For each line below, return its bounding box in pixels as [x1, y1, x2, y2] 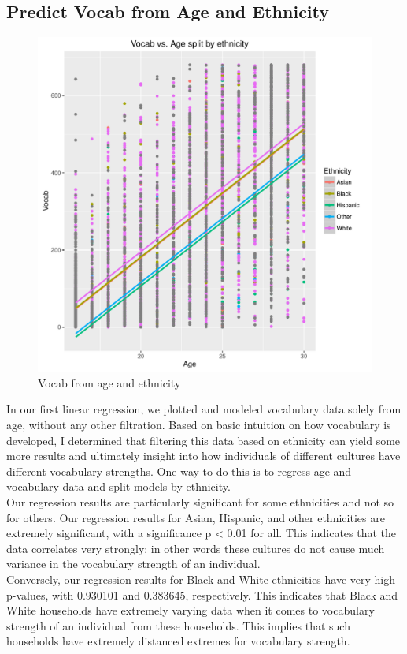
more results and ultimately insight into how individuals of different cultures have [6, 447, 401, 464]
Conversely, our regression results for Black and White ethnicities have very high [6, 570, 396, 587]
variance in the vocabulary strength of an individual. [6, 555, 261, 572]
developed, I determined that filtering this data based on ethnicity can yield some [6, 432, 401, 448]
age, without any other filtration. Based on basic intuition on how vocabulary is [6, 416, 391, 432]
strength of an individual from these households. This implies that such [6, 617, 350, 633]
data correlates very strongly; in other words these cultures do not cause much [6, 540, 385, 556]
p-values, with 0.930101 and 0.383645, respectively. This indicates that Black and [6, 586, 398, 603]
